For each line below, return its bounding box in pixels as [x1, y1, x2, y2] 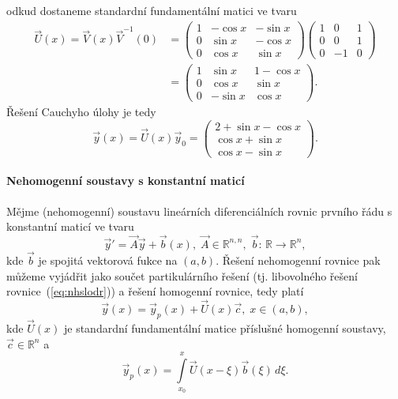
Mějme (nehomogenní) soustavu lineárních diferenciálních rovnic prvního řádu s [6, 202, 392, 219]
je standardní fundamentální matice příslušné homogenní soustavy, [63, 320, 386, 337]
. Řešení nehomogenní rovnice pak [216, 252, 381, 269]
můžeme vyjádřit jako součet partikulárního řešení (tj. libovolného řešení [6, 267, 358, 284]
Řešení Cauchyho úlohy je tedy [6, 103, 156, 119]
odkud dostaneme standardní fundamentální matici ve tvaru [6, 2, 297, 18]
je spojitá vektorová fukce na [38, 252, 178, 269]
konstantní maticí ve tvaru [6, 218, 134, 235]
